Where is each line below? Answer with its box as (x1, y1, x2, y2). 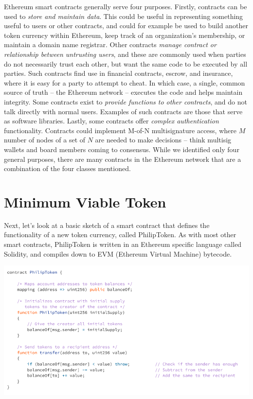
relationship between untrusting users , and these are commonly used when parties (4, 49, 246, 59)
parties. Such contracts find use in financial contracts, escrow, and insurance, (4, 68, 233, 78)
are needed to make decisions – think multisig (95, 135, 232, 145)
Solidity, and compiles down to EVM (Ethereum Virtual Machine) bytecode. (4, 248, 232, 259)
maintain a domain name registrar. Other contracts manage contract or (4, 39, 217, 50)
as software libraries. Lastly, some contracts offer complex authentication (4, 116, 219, 126)
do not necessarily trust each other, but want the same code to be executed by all (4, 58, 248, 69)
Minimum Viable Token (4, 191, 166, 211)
